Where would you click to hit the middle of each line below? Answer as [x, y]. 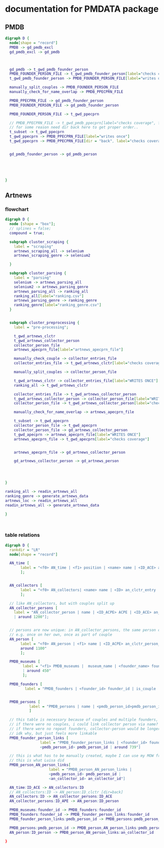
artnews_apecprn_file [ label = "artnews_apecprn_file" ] [69, 350]
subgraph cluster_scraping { [39, 242]
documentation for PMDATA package [82, 9]
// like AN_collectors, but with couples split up [62, 603]
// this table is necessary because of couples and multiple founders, [84, 720]
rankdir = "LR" [25, 550]
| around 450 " [37, 671]
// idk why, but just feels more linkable [53, 733]
